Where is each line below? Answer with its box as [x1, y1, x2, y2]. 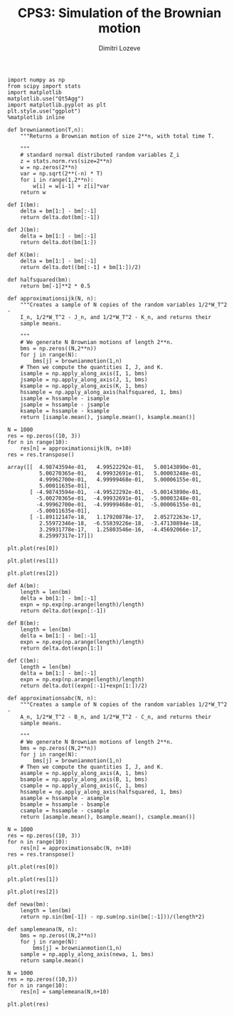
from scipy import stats [7, 82, 81, 90]
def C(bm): [7, 657, 40, 665]
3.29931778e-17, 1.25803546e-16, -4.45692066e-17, [38, 526, 202, 533]
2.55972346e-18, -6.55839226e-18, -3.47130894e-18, [38, 520, 202, 527]
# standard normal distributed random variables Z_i [20, 151, 180, 158]
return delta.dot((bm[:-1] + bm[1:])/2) [20, 263, 142, 271]
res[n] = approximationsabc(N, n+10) [20, 844, 132, 852]
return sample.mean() [20, 956, 84, 964]
